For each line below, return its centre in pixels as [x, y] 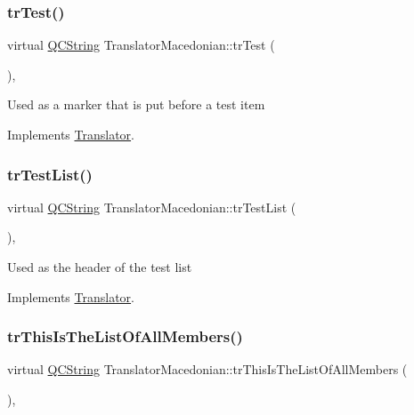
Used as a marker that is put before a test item [136, 104]
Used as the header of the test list [100, 267]
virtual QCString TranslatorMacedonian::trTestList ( [152, 207]
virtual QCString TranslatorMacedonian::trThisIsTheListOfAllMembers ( [207, 369]
